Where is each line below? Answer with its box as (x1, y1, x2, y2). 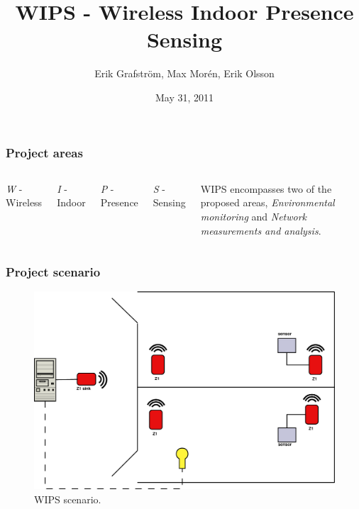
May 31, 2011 (155, 89, 214, 104)
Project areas (6, 143, 83, 161)
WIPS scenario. (34, 491, 101, 506)
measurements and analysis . (200, 223, 321, 237)
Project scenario (6, 263, 101, 281)
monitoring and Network (200, 208, 307, 223)
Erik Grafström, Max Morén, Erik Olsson (94, 66, 275, 81)
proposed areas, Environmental (200, 195, 335, 210)
